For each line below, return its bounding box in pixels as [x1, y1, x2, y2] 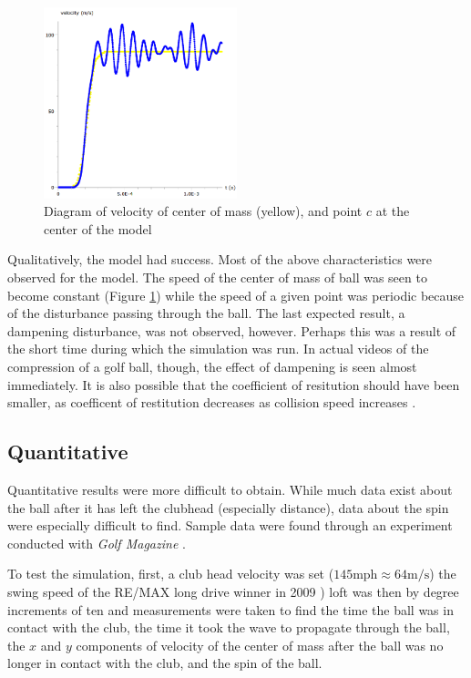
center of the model [44, 219, 152, 238]
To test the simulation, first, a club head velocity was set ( [7, 564, 334, 583]
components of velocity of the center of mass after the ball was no [76, 635, 444, 654]
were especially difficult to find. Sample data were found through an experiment [7, 516, 453, 535]
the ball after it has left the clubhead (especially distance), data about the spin [7, 498, 449, 517]
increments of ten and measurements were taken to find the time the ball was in [7, 600, 454, 619]
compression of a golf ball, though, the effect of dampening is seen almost [7, 357, 417, 376]
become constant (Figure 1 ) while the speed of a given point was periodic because [7, 285, 465, 304]
